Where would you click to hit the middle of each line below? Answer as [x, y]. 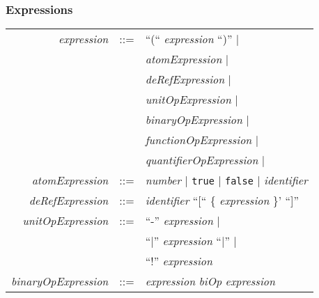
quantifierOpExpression [202, 160]
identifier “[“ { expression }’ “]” [222, 201]
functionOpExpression [199, 140]
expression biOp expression [210, 281]
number [163, 180]
